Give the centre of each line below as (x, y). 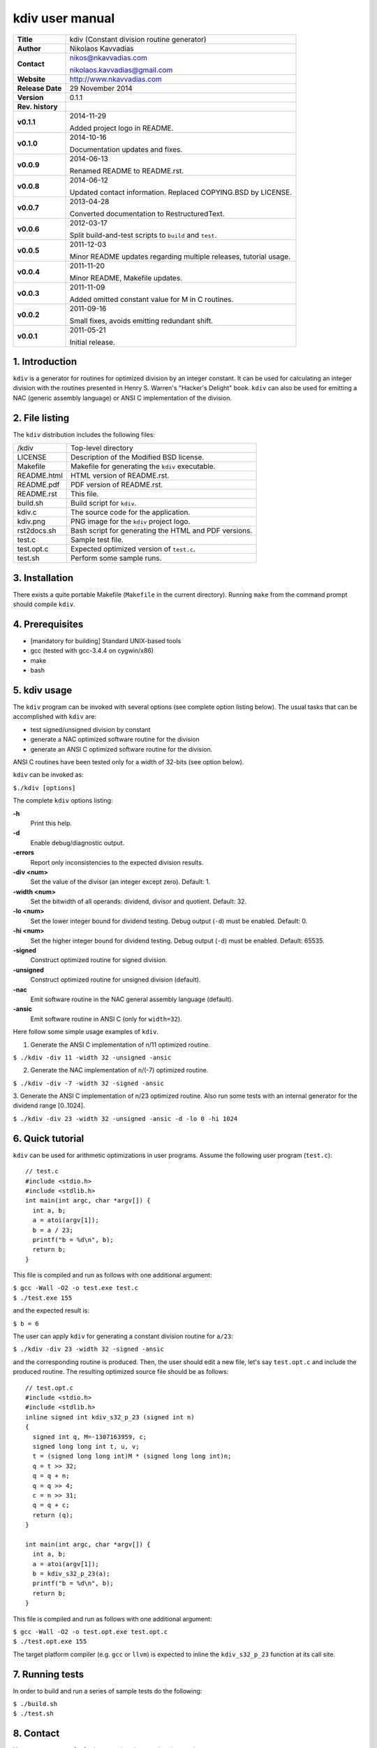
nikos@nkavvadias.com (109, 57)
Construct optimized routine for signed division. (99, 960)
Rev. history (38, 106)
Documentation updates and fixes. (126, 149)
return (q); (53, 1515)
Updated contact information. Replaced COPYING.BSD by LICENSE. (181, 192)
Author (29, 48)
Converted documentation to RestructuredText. (147, 213)
